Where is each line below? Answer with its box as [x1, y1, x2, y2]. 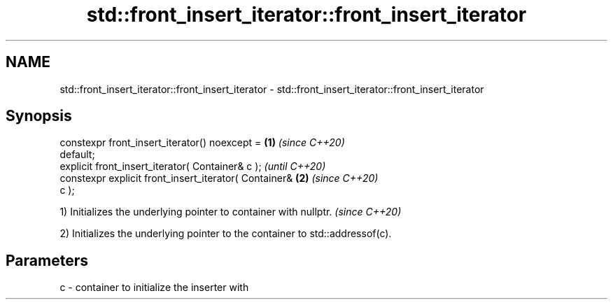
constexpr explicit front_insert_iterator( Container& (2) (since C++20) [59, 172, 379, 185]
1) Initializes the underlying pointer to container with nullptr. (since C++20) [59, 206, 402, 218]
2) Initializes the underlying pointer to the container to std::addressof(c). [59, 227, 392, 240]
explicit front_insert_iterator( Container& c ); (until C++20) [59, 160, 326, 173]
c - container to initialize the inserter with [59, 281, 249, 294]
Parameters [6, 251, 88, 269]
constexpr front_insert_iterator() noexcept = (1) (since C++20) [59, 136, 345, 149]
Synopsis [6, 107, 72, 125]
